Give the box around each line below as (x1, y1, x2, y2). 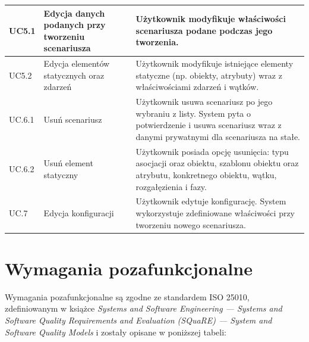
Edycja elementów (43, 57, 110, 70)
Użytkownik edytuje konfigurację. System (135, 195, 286, 207)
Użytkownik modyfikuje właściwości (135, 13, 286, 25)
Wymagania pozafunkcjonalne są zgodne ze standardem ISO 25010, (5, 290, 250, 303)
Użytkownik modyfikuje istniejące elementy (135, 57, 294, 70)
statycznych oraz (43, 69, 105, 81)
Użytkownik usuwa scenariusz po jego (135, 95, 273, 108)
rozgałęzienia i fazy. (135, 180, 207, 192)
